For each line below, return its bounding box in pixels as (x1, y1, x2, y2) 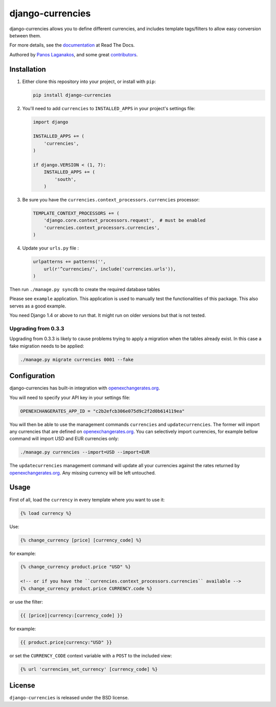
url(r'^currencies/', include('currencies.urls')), (43, 266, 176, 272)
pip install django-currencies (33, 92, 112, 98)
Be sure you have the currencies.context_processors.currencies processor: (22, 197, 200, 203)
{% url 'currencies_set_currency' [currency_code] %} (20, 666, 158, 672)
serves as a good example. (9, 303, 66, 309)
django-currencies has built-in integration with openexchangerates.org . (9, 385, 160, 391)
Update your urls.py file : (22, 245, 79, 251)
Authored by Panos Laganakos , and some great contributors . (9, 51, 138, 57)
